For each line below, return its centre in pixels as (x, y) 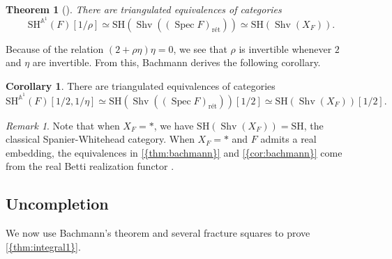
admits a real (288, 139)
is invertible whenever (285, 48)
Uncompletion (57, 204)
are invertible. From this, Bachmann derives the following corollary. (176, 62)
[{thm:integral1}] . (43, 246)
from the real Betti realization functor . (90, 166)
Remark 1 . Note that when (63, 125)
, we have (174, 125)
